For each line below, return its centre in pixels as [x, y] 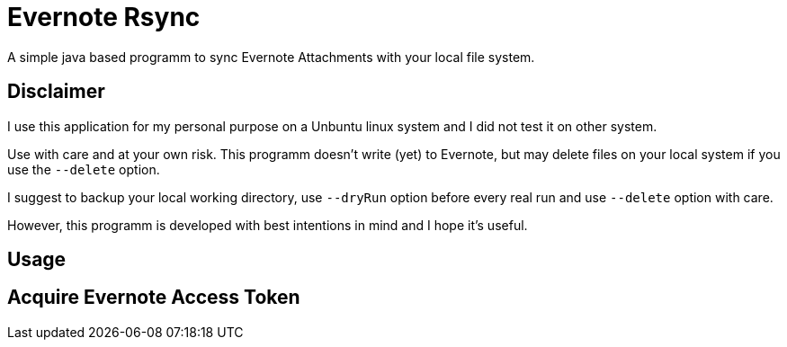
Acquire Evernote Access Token [154, 298]
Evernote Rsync [104, 17]
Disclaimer [56, 92]
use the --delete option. [84, 169]
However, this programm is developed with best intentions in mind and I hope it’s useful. [268, 225]
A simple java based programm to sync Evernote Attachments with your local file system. [271, 57]
